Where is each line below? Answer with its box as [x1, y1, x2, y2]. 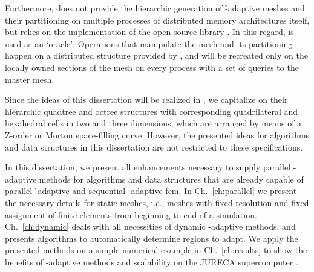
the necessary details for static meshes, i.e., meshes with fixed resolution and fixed [5, 196, 309, 209]
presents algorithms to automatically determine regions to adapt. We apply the [5, 232, 298, 244]
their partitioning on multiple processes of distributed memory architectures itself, [5, 13, 310, 26]
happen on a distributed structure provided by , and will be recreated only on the [5, 49, 308, 62]
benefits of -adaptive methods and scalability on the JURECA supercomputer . [5, 255, 298, 268]
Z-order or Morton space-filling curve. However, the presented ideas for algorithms [5, 128, 310, 141]
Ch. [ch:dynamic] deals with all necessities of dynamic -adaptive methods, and [5, 220, 296, 233]
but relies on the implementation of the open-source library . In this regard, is [5, 25, 294, 38]
